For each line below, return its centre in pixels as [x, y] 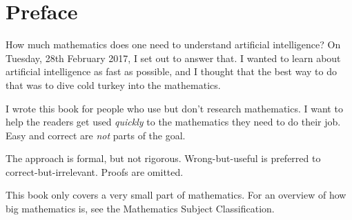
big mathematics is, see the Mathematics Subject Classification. [140, 209]
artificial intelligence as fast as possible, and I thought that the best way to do [171, 71]
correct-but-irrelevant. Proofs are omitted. [95, 171]
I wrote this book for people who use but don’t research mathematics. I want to [174, 108]
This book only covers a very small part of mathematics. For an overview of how [176, 195]
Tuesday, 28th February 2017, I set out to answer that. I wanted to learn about [173, 58]
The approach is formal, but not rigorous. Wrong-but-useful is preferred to [163, 158]
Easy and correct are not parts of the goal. [96, 135]
